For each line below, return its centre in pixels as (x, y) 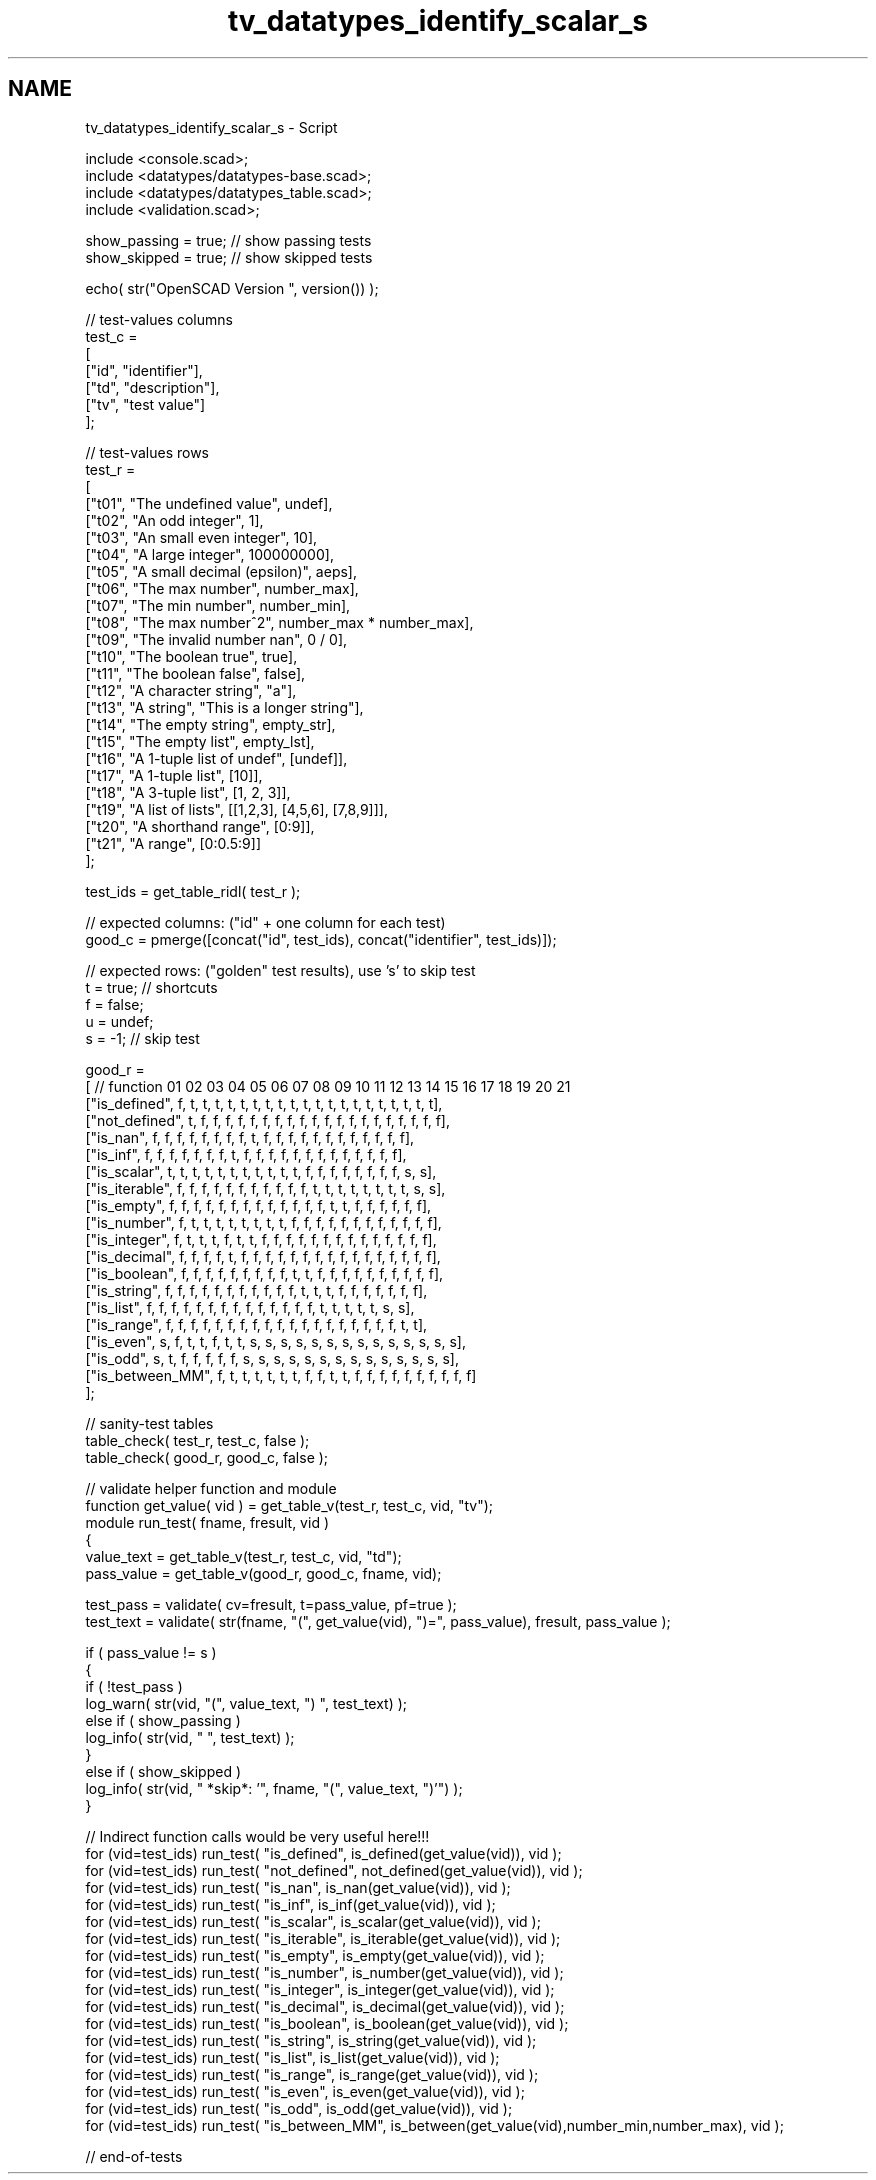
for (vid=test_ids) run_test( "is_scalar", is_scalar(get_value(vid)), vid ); (313, 1921)
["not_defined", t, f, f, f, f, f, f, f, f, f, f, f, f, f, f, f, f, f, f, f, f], (268, 1120)
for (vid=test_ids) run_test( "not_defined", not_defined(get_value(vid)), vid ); (334, 1870)
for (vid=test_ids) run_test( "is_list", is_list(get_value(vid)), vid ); (292, 2057)
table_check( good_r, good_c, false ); (207, 1457)
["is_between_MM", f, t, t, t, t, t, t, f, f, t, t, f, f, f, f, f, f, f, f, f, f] (281, 1375)
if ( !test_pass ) (134, 1686)
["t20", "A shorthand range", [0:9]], (200, 826)
